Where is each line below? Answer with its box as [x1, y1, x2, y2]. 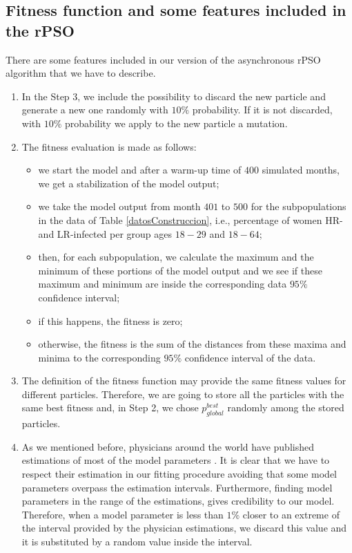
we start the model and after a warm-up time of [38, 162, 242, 177]
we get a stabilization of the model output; [38, 176, 219, 190]
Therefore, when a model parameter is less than [21, 507, 224, 521]
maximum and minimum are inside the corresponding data [38, 276, 287, 291]
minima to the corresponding [38, 350, 161, 364]
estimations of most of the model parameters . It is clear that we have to [21, 453, 330, 467]
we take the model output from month [38, 199, 201, 214]
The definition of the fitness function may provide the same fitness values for [21, 373, 346, 388]
